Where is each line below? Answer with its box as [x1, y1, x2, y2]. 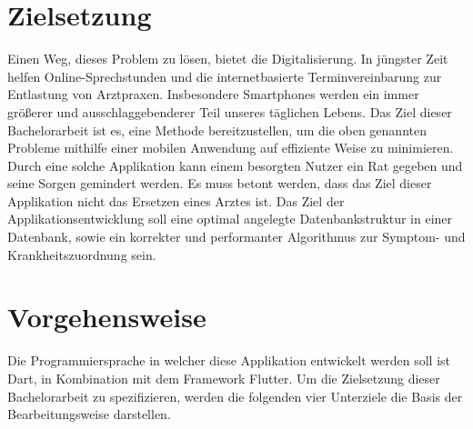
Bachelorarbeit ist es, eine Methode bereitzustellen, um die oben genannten [7, 120, 427, 139]
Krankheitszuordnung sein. [7, 244, 156, 264]
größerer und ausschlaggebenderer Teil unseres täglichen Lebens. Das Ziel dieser [7, 102, 452, 121]
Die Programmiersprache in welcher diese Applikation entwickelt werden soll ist [7, 351, 451, 370]
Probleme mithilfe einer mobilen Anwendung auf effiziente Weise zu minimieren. [7, 138, 454, 157]
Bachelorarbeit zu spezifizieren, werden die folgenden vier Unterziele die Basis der [7, 386, 463, 405]
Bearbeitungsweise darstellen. [7, 404, 171, 424]
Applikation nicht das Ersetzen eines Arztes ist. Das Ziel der [7, 191, 345, 210]
